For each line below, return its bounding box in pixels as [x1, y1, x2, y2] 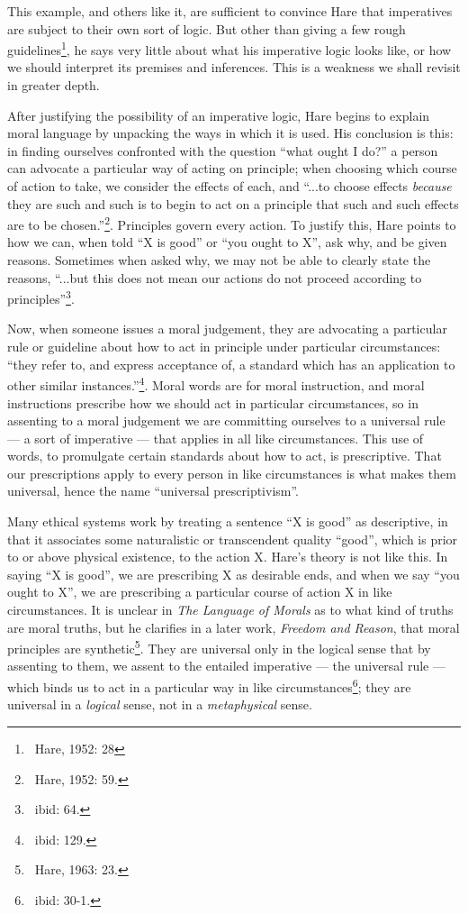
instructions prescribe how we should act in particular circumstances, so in [7, 393, 418, 412]
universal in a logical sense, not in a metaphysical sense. [7, 695, 312, 714]
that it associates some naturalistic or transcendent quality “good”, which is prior [7, 529, 458, 548]
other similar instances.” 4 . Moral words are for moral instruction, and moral [7, 373, 425, 394]
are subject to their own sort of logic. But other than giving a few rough [7, 19, 406, 38]
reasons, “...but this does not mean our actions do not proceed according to [7, 268, 422, 287]
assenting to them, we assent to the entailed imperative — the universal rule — [7, 656, 445, 675]
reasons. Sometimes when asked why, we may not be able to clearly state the [7, 251, 431, 270]
